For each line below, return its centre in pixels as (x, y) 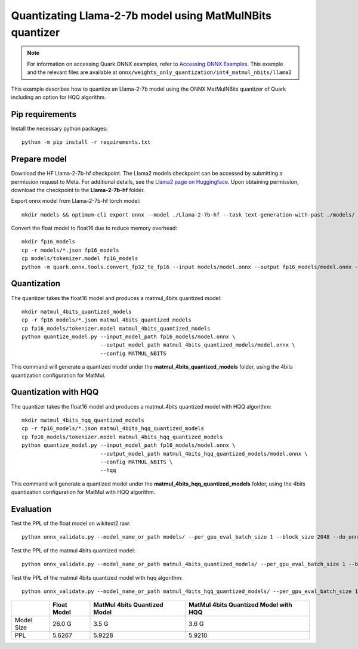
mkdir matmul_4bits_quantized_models (77, 311)
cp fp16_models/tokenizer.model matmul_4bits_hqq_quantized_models (122, 437)
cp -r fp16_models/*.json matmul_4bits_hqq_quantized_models (113, 429)
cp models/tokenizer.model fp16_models (80, 259)
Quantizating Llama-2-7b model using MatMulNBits (141, 16)
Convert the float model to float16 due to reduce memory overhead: (94, 228)
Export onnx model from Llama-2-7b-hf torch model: (76, 201)
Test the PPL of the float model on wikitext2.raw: (71, 523)
